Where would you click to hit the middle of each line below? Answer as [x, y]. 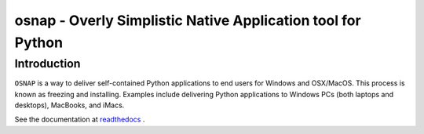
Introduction [48, 63]
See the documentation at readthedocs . [80, 120]
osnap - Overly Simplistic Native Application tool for [188, 20]
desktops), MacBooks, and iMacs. [69, 105]
